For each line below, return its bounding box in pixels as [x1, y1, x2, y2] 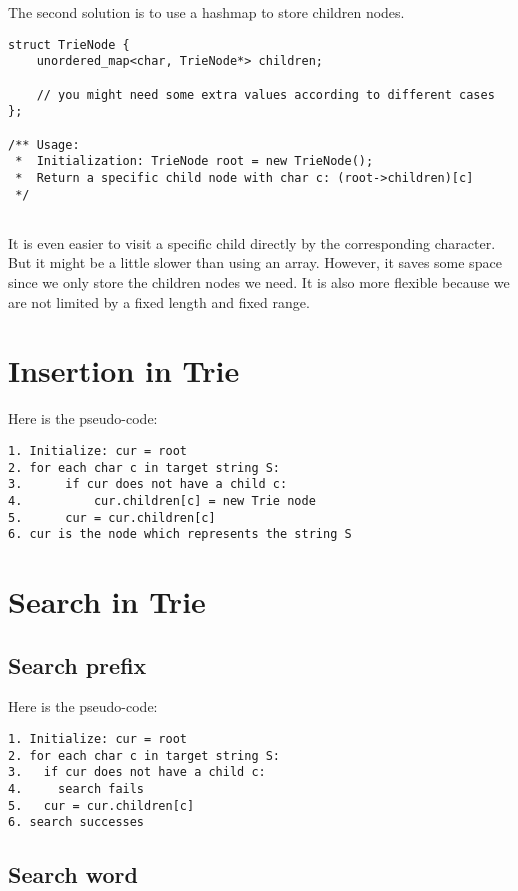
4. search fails [8, 781, 145, 796]
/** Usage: [8, 137, 80, 152]
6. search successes [8, 815, 145, 830]
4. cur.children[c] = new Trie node [8, 493, 316, 508]
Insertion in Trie [8, 350, 240, 391]
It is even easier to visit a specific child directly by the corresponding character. [8, 232, 496, 253]
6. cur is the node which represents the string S [8, 527, 352, 542]
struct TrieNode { [8, 37, 130, 52]
